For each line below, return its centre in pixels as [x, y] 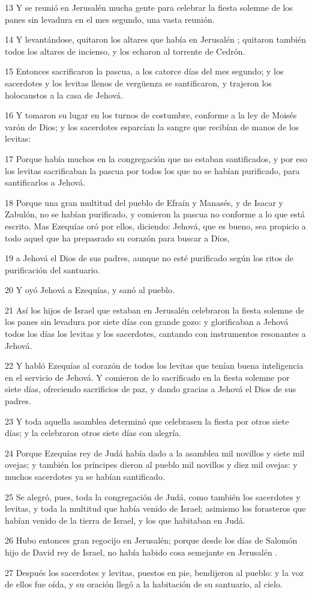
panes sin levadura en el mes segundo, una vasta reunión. [110, 19]
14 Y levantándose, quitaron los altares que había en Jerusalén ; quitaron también [155, 39]
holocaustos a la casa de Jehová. [64, 95]
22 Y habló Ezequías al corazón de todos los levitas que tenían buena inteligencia [154, 365]
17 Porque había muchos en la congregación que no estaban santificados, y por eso [156, 158]
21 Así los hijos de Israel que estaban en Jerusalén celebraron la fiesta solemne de [154, 310]
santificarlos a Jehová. [45, 182]
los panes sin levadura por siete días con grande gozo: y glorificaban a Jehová [147, 322]
